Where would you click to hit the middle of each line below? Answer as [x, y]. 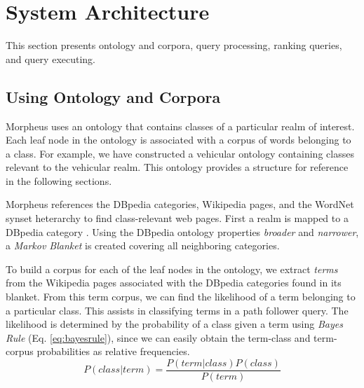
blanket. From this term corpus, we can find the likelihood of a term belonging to [181, 297]
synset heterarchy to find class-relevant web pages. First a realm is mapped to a [177, 218]
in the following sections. [59, 180]
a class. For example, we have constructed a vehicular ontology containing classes [180, 153]
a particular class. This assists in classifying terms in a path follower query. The [177, 310]
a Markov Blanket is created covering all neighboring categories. [143, 245]
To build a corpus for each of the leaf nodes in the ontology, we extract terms [172, 269]
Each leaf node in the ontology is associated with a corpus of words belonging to [178, 140]
